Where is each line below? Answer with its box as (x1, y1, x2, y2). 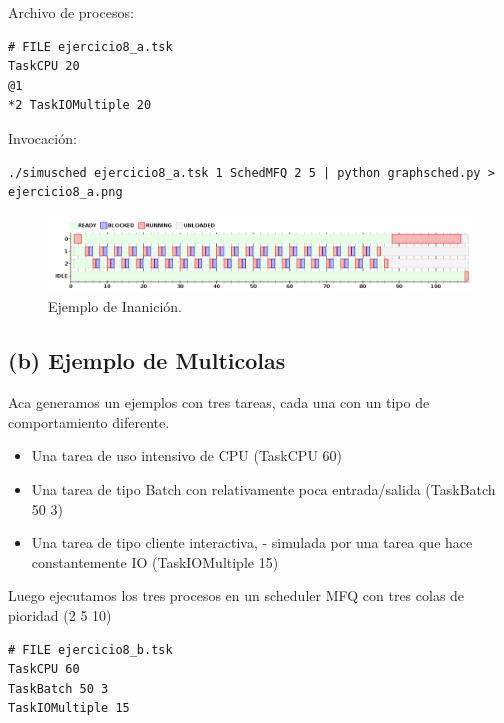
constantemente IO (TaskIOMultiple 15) (31, 551, 279, 572)
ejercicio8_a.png (8, 185, 123, 200)
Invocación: (8, 127, 77, 148)
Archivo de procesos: (8, 2, 134, 22)
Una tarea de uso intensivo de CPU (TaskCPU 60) (31, 445, 342, 466)
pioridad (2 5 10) (8, 604, 112, 625)
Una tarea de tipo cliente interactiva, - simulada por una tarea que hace (31, 532, 473, 553)
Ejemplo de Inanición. (48, 296, 182, 317)
